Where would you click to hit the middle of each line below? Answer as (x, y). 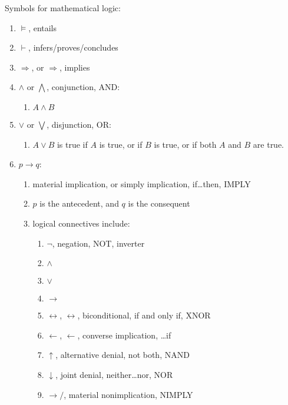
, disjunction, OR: (79, 124)
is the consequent (159, 203)
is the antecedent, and (79, 203)
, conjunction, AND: (83, 87)
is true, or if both (185, 144)
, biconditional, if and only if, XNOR (144, 315)
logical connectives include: (81, 223)
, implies (75, 67)
